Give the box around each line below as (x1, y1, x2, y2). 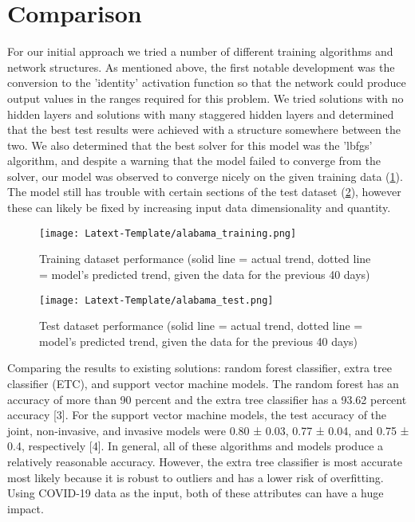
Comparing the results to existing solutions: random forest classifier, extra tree (7, 359, 392, 376)
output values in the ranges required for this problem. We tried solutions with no (7, 89, 404, 106)
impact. (7, 500, 44, 516)
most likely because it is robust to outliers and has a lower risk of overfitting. (7, 469, 384, 485)
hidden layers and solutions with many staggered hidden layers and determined (7, 105, 394, 122)
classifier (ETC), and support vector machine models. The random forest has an (7, 375, 399, 391)
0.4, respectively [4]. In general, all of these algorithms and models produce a (7, 438, 384, 454)
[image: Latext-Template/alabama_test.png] (39, 294, 274, 306)
